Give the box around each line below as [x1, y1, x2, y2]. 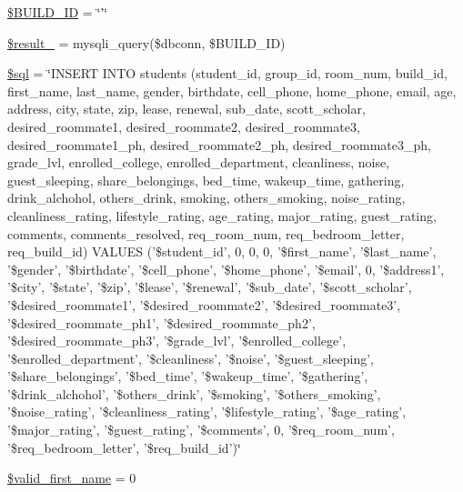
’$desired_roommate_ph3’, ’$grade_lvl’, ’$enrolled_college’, [7, 331, 347, 350]
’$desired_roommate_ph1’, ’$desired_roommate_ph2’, [7, 313, 316, 332]
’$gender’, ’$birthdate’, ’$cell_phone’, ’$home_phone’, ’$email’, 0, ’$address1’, [7, 259, 445, 278]
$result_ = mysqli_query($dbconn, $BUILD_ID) [7, 33, 286, 52]
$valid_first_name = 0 [7, 468, 136, 487]
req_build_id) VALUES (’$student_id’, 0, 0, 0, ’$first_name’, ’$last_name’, [7, 242, 437, 261]
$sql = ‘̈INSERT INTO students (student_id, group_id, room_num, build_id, [7, 64, 448, 83]
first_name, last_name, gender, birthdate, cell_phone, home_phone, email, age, [7, 81, 457, 100]
